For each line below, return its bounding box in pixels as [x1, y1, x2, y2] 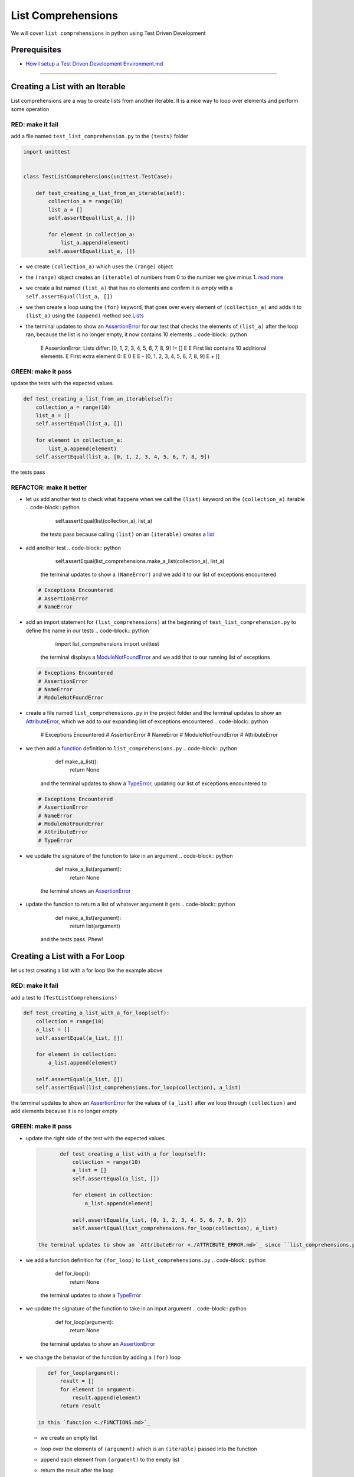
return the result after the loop [40, 1467, 114, 1474]
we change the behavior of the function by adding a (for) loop [25, 1354, 181, 1361]
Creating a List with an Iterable [11, 82, 126, 92]
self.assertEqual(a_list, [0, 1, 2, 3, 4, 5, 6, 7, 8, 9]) [72, 1216, 247, 1223]
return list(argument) [70, 922, 120, 930]
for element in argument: [60, 1386, 135, 1393]
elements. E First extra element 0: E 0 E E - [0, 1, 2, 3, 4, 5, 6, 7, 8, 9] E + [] [40, 353, 220, 360]
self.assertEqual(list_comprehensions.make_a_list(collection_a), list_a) [55, 558, 225, 564]
